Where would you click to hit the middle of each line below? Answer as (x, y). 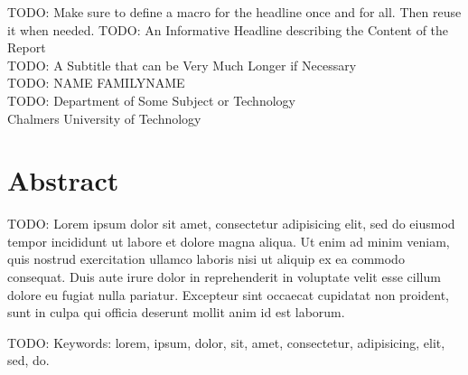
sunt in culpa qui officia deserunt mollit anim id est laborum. (176, 312)
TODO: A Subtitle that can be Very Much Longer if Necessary (182, 65)
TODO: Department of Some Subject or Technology (151, 100)
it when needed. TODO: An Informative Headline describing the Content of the (228, 29)
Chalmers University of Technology (104, 118)
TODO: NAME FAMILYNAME (96, 83)
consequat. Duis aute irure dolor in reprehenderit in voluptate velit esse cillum (224, 277)
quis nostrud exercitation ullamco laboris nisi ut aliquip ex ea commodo (206, 259)
